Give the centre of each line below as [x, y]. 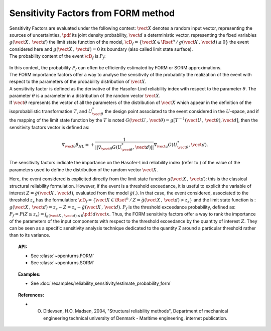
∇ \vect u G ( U [166, 146]
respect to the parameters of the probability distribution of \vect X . [78, 82]
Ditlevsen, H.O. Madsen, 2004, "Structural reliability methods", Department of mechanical [136, 311]
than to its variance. [30, 235]
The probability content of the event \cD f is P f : [57, 57]
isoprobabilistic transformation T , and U [51, 111]
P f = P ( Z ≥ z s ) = [27, 215]
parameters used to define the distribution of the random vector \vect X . [84, 170]
